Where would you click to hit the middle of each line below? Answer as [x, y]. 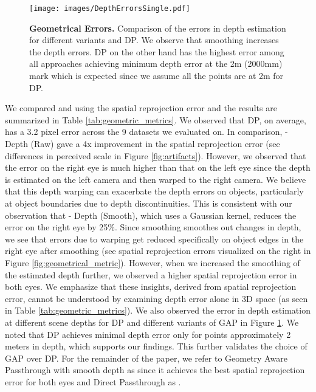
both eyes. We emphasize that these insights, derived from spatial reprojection [151, 287]
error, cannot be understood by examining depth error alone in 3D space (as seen [156, 298]
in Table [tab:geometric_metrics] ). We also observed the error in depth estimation [158, 310]
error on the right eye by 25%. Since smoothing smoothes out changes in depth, [153, 227]
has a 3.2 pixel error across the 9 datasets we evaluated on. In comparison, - [146, 132]
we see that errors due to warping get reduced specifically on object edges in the [154, 239]
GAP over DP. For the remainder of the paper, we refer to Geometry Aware [146, 358]
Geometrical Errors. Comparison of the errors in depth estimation [158, 28]
